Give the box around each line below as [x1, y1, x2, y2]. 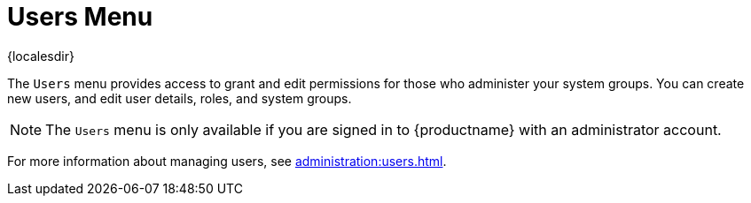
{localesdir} [7, 48, 74, 64]
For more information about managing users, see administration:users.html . [7, 153, 447, 169]
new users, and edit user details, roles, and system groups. [7, 90, 352, 106]
